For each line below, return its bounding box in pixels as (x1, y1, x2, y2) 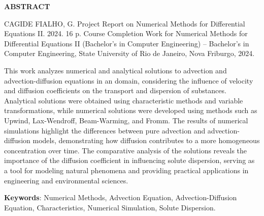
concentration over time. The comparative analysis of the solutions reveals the (4, 145, 247, 155)
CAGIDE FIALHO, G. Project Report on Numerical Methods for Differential (4, 18, 245, 29)
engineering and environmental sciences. (4, 175, 128, 185)
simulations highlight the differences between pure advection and (4, 125, 206, 136)
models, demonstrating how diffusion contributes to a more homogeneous (32, 135, 260, 146)
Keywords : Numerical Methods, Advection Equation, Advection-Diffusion (4, 192, 237, 203)
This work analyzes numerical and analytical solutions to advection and (4, 65, 227, 75)
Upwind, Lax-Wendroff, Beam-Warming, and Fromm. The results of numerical (4, 115, 248, 125)
